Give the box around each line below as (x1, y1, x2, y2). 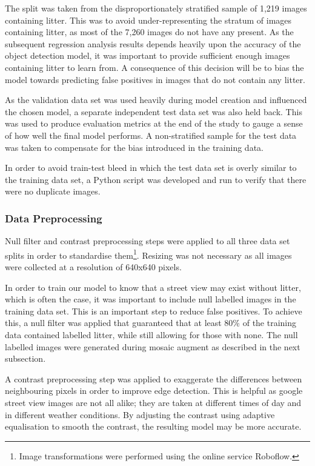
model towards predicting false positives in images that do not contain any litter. (5, 73, 305, 85)
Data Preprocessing (5, 210, 102, 225)
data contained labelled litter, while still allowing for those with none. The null (5, 328, 298, 341)
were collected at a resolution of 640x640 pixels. (5, 260, 182, 273)
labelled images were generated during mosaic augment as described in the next (5, 340, 300, 353)
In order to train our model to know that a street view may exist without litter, (5, 281, 301, 293)
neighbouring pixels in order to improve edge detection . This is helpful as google (5, 384, 303, 397)
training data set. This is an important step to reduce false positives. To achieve (5, 304, 302, 317)
